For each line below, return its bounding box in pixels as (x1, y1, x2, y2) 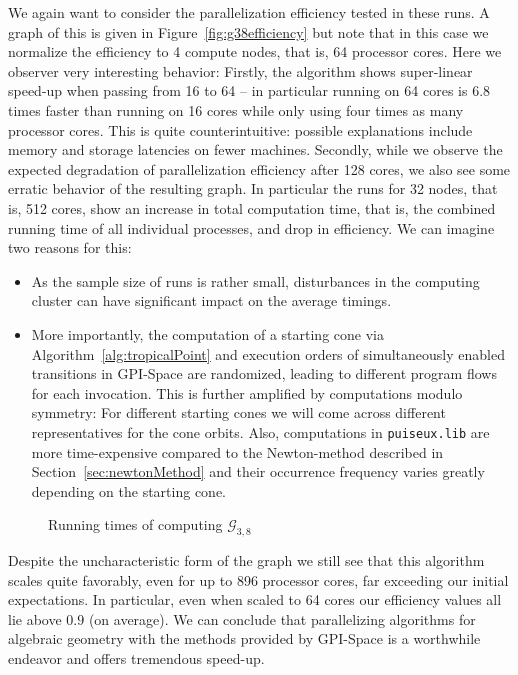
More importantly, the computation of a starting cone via (31, 323, 384, 344)
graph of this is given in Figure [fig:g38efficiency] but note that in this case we (8, 21, 489, 42)
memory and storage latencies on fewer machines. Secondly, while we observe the (8, 139, 503, 160)
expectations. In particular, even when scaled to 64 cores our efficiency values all (8, 589, 502, 610)
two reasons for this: (8, 237, 132, 258)
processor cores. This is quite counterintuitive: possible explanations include (8, 119, 473, 140)
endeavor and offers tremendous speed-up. (8, 648, 265, 669)
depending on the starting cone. (31, 480, 226, 501)
